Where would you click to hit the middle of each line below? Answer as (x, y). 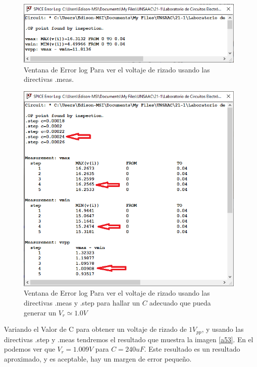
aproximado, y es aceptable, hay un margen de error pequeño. (98, 358)
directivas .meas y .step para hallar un (82, 303)
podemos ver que (30, 349)
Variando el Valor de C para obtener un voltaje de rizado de (95, 329)
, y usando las (223, 329)
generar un (40, 312)
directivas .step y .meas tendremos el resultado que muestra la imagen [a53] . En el (129, 339)
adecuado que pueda (180, 303)
